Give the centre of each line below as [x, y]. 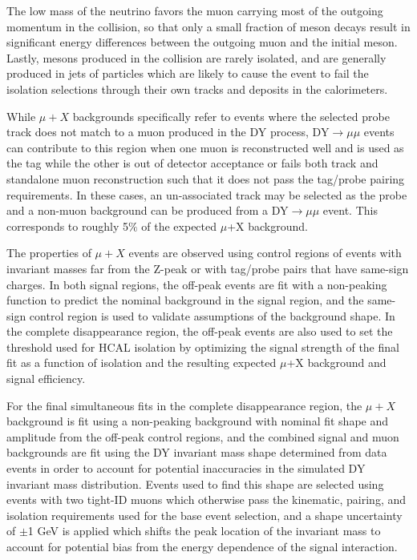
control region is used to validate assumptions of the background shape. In [212, 315]
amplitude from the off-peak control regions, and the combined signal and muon [203, 436]
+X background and [336, 363]
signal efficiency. [46, 379]
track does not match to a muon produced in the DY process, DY [168, 132]
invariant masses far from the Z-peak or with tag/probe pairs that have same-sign [208, 268]
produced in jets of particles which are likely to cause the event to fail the [188, 73]
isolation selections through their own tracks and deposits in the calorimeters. [197, 89]
